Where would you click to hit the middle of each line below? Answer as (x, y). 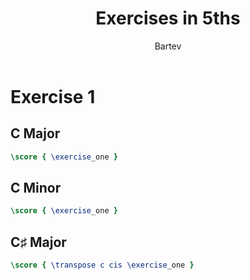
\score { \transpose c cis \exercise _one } (102, 265)
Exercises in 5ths (168, 18)
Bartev (168, 46)
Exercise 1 (53, 96)
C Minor (36, 188)
